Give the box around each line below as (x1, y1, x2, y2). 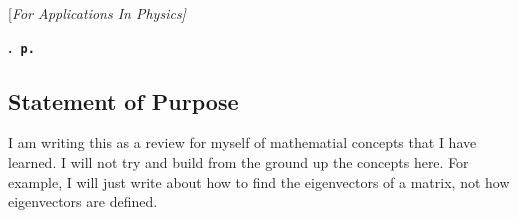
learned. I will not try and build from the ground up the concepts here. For (8, 152, 469, 173)
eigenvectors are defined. (8, 191, 158, 212)
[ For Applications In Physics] (8, 3, 186, 23)
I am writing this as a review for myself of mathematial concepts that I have (8, 132, 477, 153)
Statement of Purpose (8, 85, 239, 116)
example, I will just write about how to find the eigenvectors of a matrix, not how (8, 171, 510, 192)
